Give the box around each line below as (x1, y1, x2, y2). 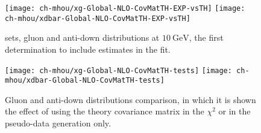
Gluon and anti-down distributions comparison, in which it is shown (5, 93, 256, 105)
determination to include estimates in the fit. (5, 43, 171, 55)
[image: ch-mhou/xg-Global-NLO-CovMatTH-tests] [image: (5, 66, 232, 75)
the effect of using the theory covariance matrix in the (5, 105, 204, 117)
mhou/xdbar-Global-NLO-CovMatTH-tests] (5, 76, 165, 85)
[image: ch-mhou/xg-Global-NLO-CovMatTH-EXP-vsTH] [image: (5, 4, 245, 13)
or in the (218, 105, 251, 117)
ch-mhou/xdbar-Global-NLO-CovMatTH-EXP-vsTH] (5, 14, 190, 23)
